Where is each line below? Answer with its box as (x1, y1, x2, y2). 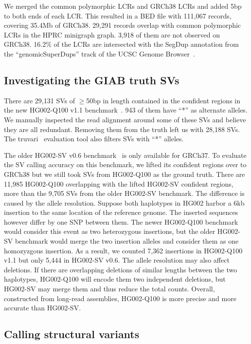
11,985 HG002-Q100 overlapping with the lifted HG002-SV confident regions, (4, 178, 233, 189)
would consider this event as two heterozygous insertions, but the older (4, 226, 215, 236)
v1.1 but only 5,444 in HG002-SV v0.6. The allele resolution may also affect (4, 255, 230, 265)
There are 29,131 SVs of (4, 95, 75, 105)
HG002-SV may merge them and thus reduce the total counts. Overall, (4, 284, 215, 294)
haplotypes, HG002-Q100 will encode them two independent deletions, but (4, 274, 226, 284)
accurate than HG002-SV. (4, 303, 81, 313)
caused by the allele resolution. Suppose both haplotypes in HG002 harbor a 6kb (4, 197, 245, 208)
